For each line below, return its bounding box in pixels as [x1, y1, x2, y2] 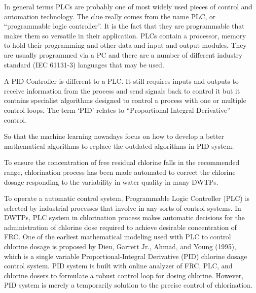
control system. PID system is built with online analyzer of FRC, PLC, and [4, 260, 233, 271]
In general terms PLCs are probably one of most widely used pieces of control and [4, 1, 253, 11]
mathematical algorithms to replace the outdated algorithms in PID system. [4, 140, 234, 151]
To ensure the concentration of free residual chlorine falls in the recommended [4, 157, 240, 167]
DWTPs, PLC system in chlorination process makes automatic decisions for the [4, 212, 245, 223]
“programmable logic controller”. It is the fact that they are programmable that [4, 21, 245, 31]
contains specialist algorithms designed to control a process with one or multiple [4, 95, 247, 105]
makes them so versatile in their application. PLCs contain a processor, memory [4, 30, 246, 40]
